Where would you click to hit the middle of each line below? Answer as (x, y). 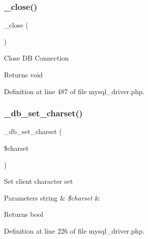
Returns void (23, 74)
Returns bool (24, 214)
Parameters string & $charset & (52, 197)
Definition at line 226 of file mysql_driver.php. (74, 230)
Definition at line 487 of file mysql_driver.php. (74, 91)
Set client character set (39, 181)
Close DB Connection (36, 58)
